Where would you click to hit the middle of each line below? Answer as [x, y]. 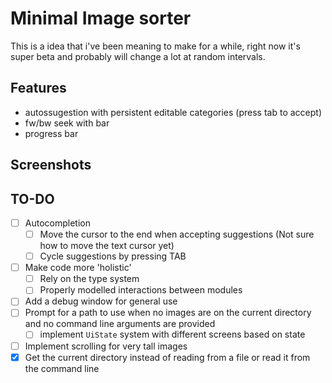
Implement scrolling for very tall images [106, 346]
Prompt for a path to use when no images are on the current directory [168, 313]
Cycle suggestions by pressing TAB [113, 256]
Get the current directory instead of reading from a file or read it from [167, 357]
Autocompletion [57, 223]
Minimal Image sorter [101, 18]
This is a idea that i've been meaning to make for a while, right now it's [155, 46]
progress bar [51, 133]
